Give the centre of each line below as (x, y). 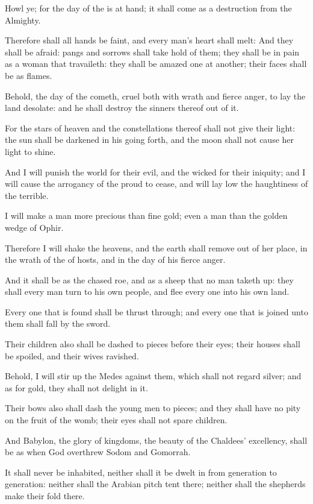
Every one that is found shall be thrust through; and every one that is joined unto (156, 311)
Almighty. (23, 20)
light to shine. (30, 151)
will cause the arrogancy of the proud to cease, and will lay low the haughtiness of (156, 184)
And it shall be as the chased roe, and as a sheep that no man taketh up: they (149, 279)
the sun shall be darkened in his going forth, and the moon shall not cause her (150, 140)
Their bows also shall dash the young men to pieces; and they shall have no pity (153, 408)
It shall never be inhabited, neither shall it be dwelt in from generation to (141, 472)
